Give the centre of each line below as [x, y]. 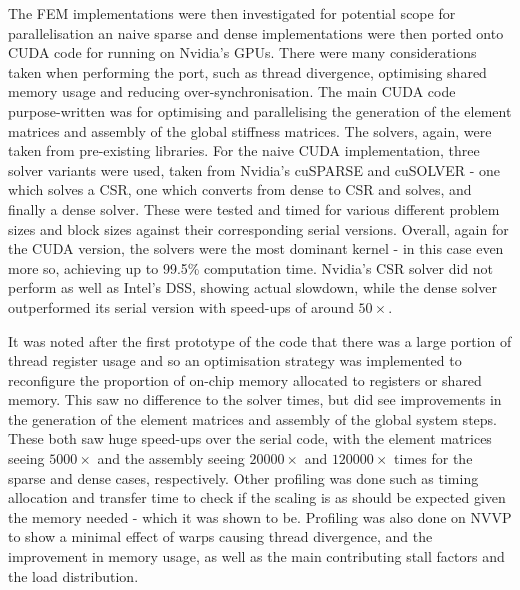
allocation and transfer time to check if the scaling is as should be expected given [257, 497]
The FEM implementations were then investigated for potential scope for [232, 13]
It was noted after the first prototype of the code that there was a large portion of [260, 340]
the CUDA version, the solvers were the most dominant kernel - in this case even [256, 248]
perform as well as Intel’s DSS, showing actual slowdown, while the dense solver [252, 287]
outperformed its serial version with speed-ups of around [181, 306]
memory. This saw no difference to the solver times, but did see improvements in [255, 399]
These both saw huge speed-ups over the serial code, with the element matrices [250, 438]
